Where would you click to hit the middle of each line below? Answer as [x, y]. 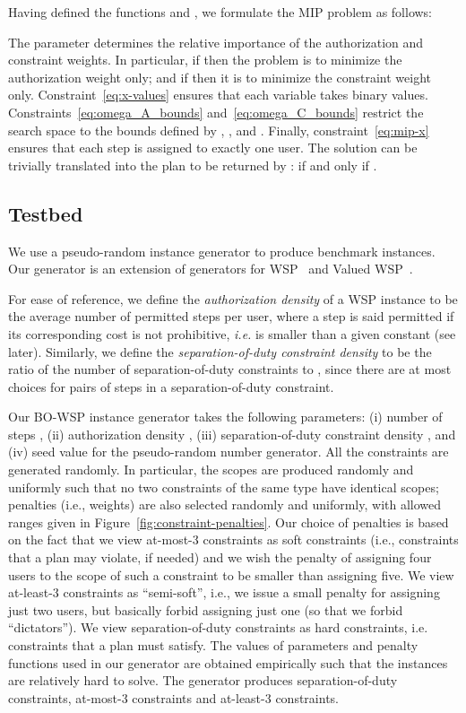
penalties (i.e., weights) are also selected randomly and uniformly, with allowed [225, 504]
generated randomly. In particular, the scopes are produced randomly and [211, 470]
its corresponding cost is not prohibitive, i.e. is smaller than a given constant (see [232, 333]
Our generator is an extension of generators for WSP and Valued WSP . [211, 269]
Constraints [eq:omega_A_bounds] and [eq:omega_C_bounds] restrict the [216, 112]
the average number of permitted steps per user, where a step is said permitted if [231, 316]
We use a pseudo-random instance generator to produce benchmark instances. [222, 251]
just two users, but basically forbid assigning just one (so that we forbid [206, 609]
